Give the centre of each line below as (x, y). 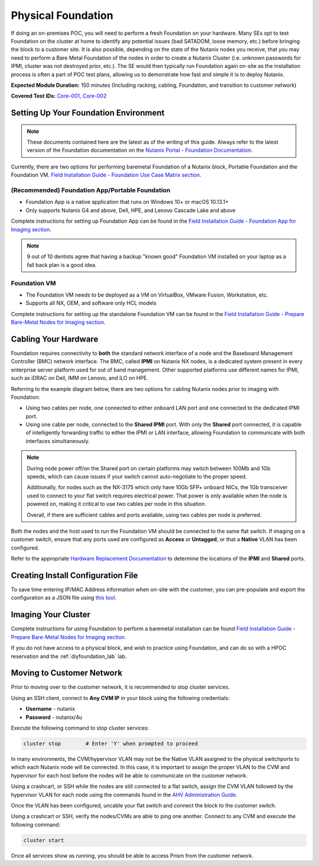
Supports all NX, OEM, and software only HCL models (91, 303)
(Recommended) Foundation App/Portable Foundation (91, 190)
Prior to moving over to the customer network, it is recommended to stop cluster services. (121, 687)
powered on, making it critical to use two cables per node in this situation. (117, 504)
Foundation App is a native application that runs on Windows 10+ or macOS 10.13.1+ (127, 202)
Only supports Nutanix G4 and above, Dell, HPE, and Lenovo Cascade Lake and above (131, 210)
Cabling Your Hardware (55, 339)
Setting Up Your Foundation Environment (88, 113)
